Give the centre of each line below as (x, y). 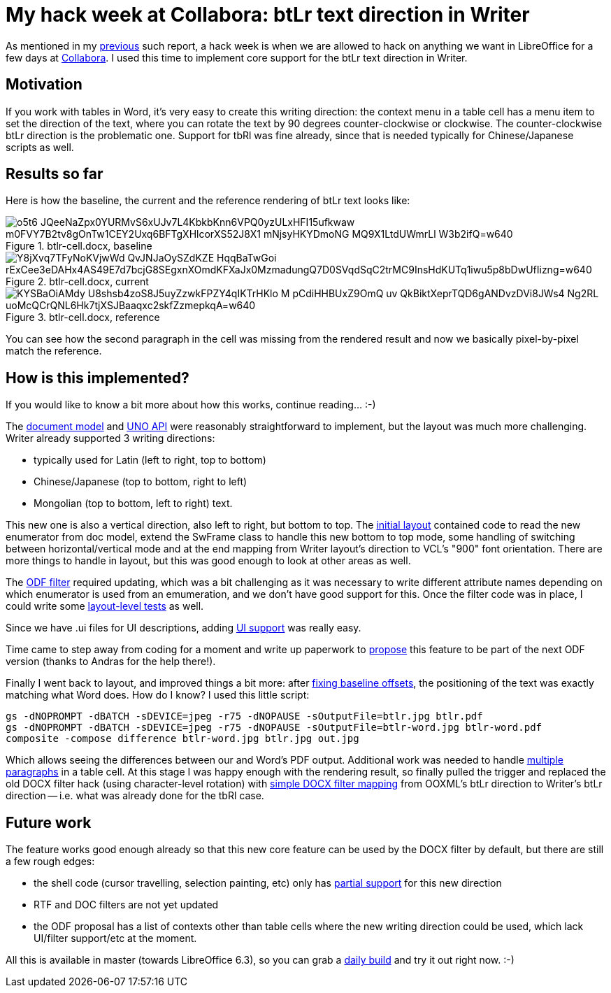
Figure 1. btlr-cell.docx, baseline (79, 246)
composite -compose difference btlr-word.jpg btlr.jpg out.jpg (182, 739)
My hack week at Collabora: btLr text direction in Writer (268, 15)
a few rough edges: (50, 862)
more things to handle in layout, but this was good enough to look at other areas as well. (208, 561)
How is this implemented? (98, 378)
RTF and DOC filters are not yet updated (126, 905)
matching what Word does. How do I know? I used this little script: (158, 695)
